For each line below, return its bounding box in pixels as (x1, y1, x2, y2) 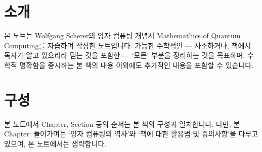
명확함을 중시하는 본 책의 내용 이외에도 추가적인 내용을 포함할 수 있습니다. (19, 59, 254, 70)
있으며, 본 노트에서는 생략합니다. (4, 138, 107, 148)
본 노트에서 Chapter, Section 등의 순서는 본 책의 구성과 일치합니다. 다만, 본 (4, 118, 240, 129)
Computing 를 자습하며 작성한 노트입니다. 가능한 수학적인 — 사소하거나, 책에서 (4, 40, 251, 50)
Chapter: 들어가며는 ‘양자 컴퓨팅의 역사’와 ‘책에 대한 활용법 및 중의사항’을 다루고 (4, 128, 258, 139)
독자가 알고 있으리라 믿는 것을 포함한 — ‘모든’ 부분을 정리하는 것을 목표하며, (4, 50, 245, 60)
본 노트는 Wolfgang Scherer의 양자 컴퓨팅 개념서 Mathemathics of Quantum (4, 30, 241, 41)
